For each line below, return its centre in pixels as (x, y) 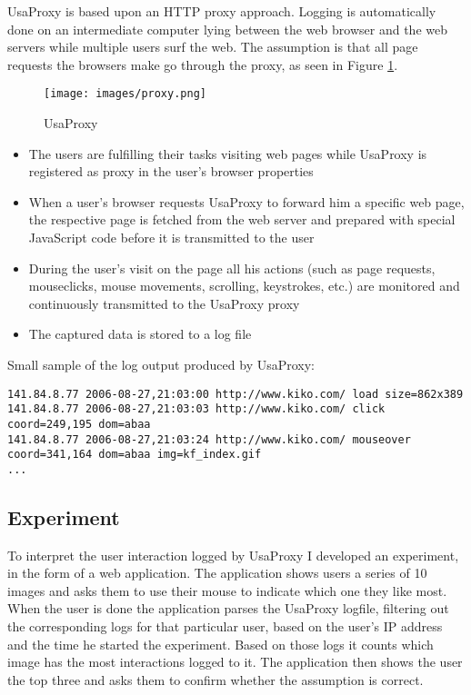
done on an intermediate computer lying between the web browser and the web (227, 29)
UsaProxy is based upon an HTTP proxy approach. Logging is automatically (222, 11)
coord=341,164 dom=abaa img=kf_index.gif (135, 455)
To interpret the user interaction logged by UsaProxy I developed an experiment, (233, 555)
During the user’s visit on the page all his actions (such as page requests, (232, 268)
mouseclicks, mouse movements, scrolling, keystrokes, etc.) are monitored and (244, 286)
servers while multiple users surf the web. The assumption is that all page (213, 47)
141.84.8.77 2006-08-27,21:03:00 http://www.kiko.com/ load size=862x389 (235, 394)
